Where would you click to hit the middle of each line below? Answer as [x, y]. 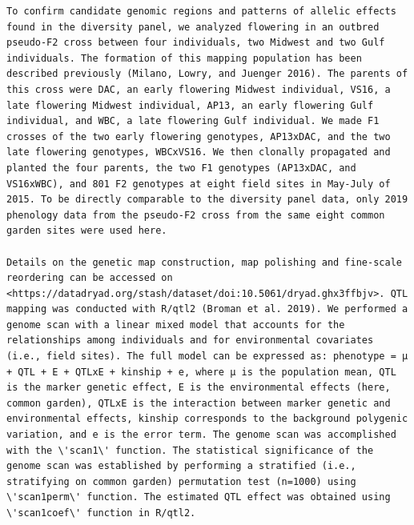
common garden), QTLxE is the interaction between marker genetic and [199, 403]
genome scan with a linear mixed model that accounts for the [176, 325]
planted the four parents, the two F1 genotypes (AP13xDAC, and [181, 168]
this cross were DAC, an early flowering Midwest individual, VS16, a [199, 89]
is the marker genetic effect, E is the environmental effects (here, [199, 388]
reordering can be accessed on [90, 278]
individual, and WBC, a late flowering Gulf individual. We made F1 [193, 121]
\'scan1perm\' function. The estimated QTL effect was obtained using [199, 497]
